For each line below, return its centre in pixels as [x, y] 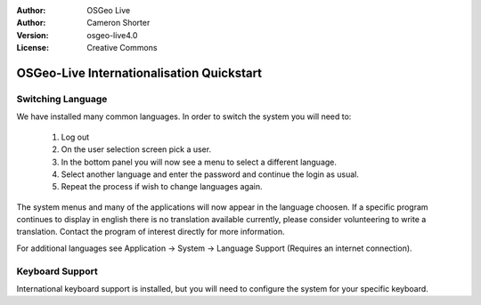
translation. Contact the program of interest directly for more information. [151, 232]
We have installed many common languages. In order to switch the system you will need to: [184, 116]
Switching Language [62, 99]
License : [33, 48]
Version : [33, 35]
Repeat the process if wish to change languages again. [162, 187]
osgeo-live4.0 [112, 35]
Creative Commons [122, 48]
